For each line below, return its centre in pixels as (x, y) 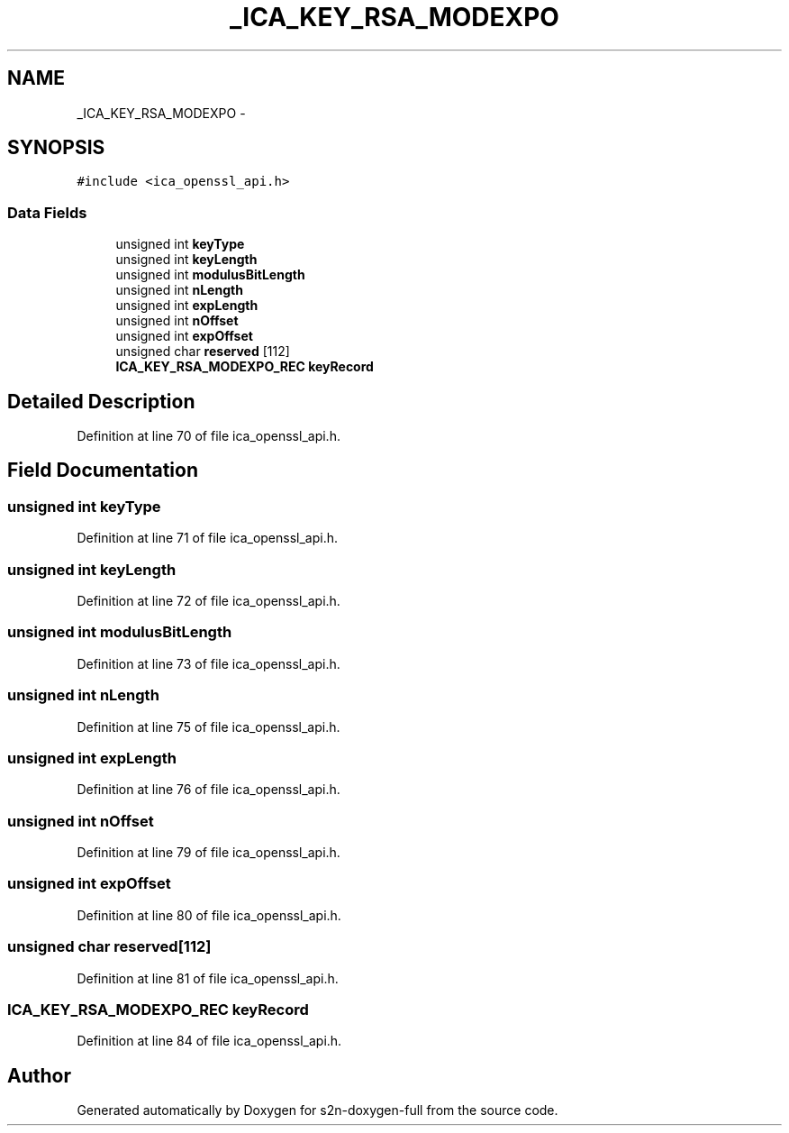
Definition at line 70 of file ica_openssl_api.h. (209, 436)
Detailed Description (101, 401)
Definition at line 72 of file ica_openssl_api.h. (209, 601)
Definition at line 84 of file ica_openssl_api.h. (209, 1041)
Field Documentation (103, 471)
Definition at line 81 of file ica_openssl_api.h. (208, 978)
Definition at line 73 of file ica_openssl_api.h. (209, 663)
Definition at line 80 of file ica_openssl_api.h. (209, 915)
